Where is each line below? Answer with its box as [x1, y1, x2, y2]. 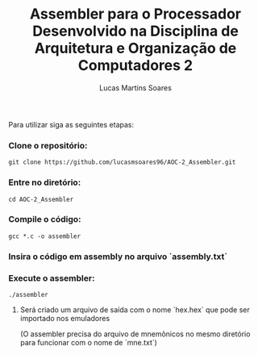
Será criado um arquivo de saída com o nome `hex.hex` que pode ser [19, 305, 250, 315]
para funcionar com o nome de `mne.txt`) [19, 338, 157, 348]
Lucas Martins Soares [99, 82, 172, 93]
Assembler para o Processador [29, 5, 242, 23]
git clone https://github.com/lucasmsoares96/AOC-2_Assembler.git [8, 158, 236, 166]
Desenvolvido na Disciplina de [31, 22, 239, 40]
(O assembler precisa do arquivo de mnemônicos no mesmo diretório [19, 329, 251, 339]
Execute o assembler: [8, 272, 95, 283]
